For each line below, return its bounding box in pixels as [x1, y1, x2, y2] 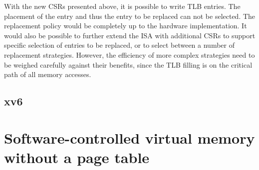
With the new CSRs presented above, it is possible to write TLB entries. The [4, 1, 241, 11]
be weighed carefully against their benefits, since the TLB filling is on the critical [4, 59, 253, 70]
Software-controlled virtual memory [4, 127, 255, 148]
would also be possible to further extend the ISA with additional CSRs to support [4, 30, 256, 40]
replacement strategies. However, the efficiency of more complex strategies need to [4, 49, 255, 60]
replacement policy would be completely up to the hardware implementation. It [4, 20, 247, 31]
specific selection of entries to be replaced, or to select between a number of [4, 40, 235, 50]
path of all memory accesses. [4, 69, 91, 80]
